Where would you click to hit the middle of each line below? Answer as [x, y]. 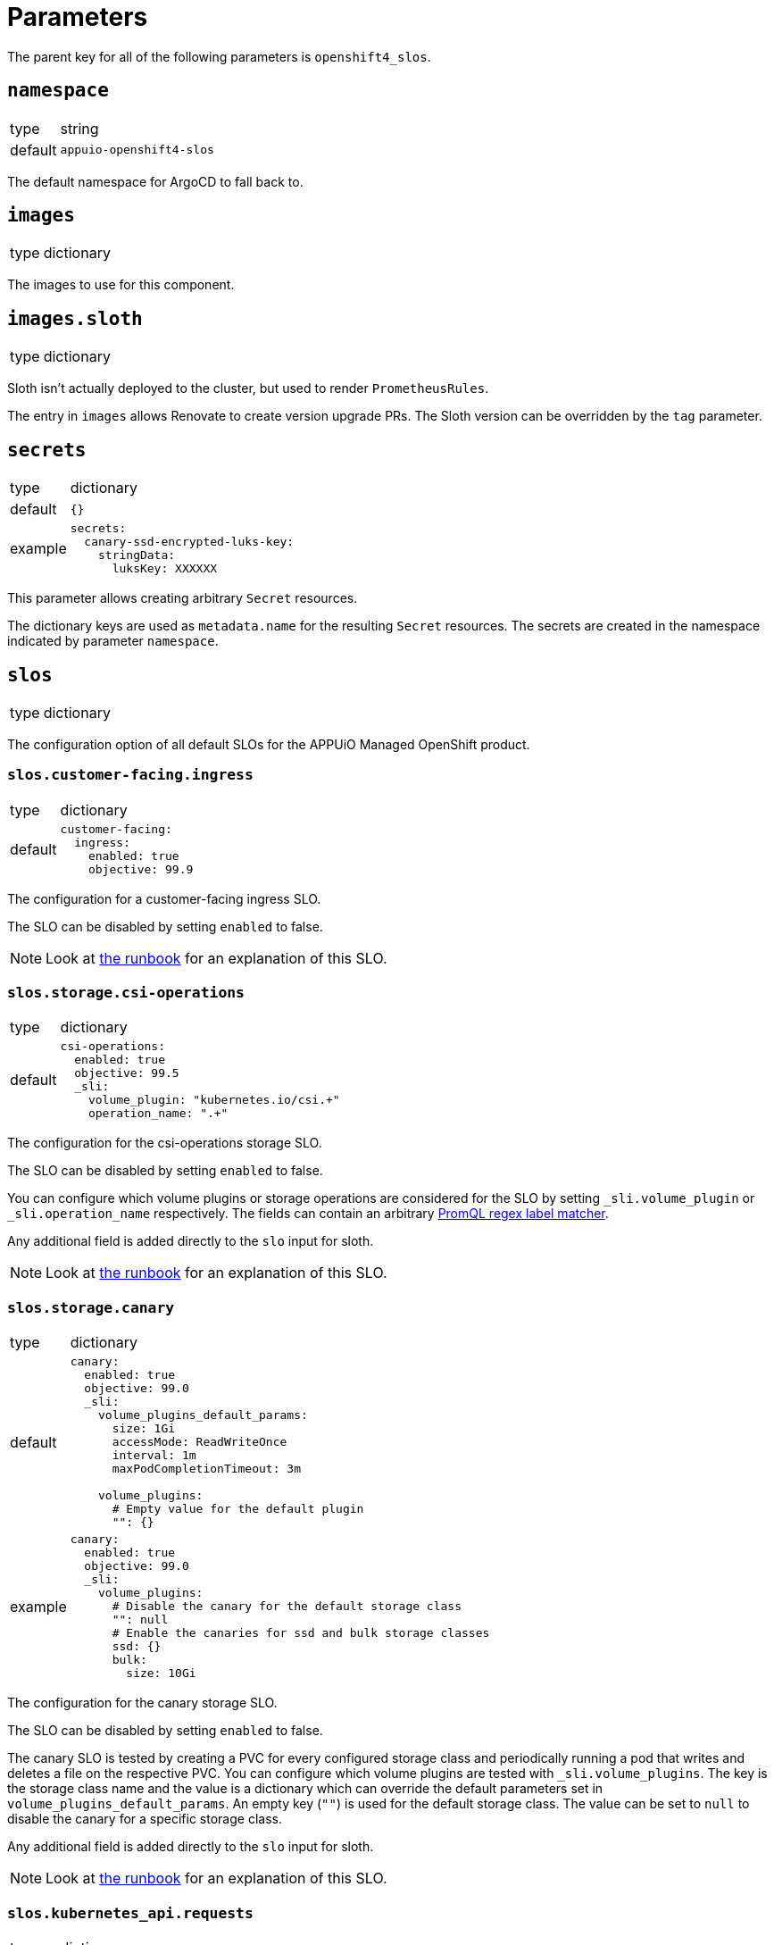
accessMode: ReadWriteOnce [200, 1442]
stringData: [137, 555]
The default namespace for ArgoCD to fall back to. [155, 181]
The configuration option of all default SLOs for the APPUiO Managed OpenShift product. [269, 744]
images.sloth [75, 318]
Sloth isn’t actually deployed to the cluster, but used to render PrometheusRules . [248, 388]
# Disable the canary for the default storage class [287, 1607]
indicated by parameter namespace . [113, 641]
